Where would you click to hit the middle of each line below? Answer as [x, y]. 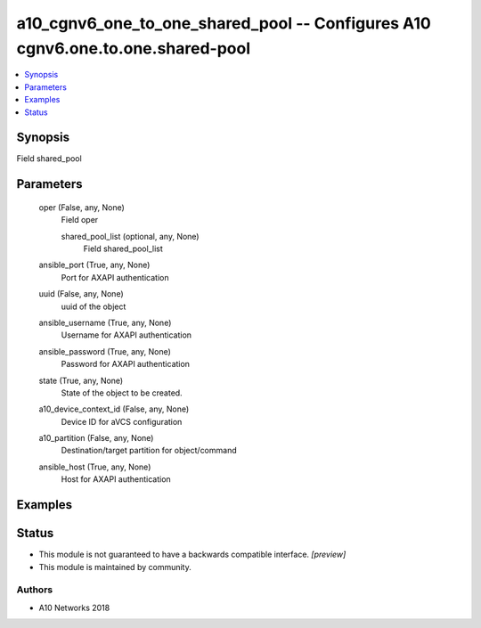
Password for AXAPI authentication [126, 364]
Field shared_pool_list [123, 249]
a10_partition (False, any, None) [96, 438]
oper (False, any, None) [82, 207]
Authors [35, 590]
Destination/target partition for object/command [149, 451]
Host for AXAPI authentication [116, 479]
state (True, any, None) [81, 380]
